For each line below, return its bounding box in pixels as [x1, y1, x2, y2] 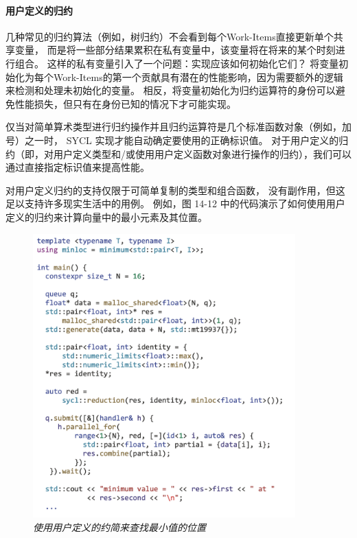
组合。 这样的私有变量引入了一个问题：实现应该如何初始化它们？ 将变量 [14, 56, 339, 70]
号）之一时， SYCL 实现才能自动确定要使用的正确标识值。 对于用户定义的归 [5, 132, 349, 147]
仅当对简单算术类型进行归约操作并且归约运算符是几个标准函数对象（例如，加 [5, 119, 352, 134]
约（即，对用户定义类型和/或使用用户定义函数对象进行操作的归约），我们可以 [5, 146, 352, 161]
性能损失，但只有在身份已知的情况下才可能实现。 [14, 96, 236, 110]
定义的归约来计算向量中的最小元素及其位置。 [5, 209, 207, 224]
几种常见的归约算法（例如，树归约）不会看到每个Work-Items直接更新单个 [5, 29, 334, 43]
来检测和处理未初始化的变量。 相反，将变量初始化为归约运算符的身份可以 [5, 83, 336, 97]
